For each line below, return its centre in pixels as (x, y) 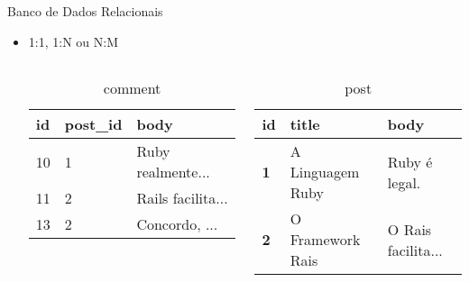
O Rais (409, 229)
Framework (325, 240)
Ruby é (410, 161)
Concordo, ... (177, 224)
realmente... (173, 172)
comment (132, 88)
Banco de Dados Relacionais (85, 11)
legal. (404, 182)
